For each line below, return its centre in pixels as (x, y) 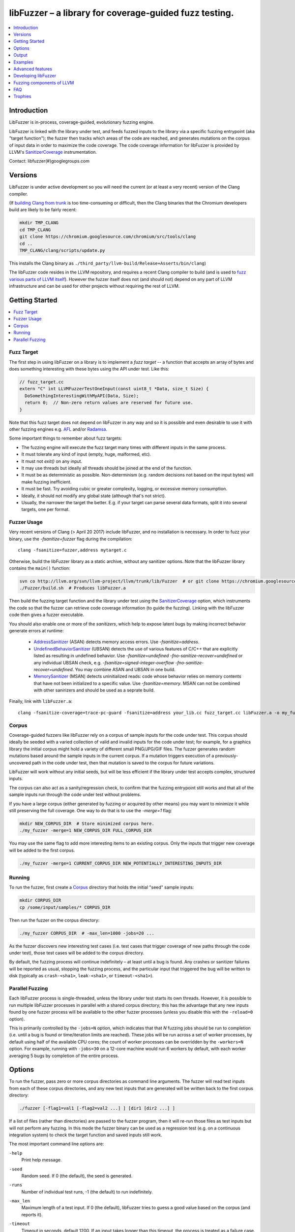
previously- (227, 756)
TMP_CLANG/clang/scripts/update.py (62, 250)
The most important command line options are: (57, 1144)
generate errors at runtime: (36, 630)
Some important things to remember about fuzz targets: (66, 438)
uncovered (20, 763)
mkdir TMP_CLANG (39, 223)
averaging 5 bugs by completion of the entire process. (64, 1056)
